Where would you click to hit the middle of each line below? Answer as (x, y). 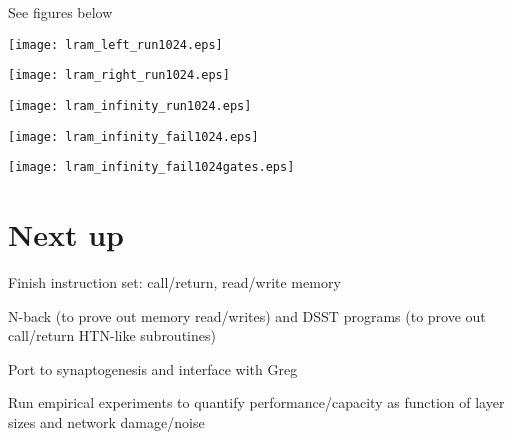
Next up (66, 234)
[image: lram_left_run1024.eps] (115, 44)
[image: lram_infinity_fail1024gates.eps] (151, 167)
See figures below (60, 12)
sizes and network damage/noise (106, 421)
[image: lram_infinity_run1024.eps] (130, 105)
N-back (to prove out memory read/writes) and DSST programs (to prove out (247, 315)
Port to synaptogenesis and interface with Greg (153, 368)
